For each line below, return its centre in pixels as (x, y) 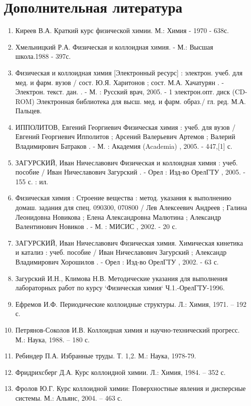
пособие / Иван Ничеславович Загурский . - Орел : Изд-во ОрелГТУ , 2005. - (130, 172)
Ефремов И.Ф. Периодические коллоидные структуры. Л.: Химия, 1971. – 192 (131, 304)
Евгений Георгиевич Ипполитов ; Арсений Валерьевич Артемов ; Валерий (125, 136)
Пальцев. (28, 111)
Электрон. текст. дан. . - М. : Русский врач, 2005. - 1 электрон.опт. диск (123, 92)
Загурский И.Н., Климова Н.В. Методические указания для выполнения (121, 278)
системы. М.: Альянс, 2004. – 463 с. (69, 397)
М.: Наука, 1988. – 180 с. (52, 339)
